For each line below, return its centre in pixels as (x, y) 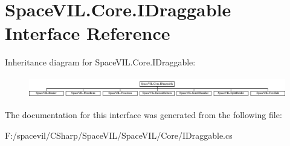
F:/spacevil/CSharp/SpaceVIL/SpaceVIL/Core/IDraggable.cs (119, 135)
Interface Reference (88, 33)
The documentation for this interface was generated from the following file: (143, 115)
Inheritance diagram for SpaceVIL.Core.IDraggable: (100, 62)
